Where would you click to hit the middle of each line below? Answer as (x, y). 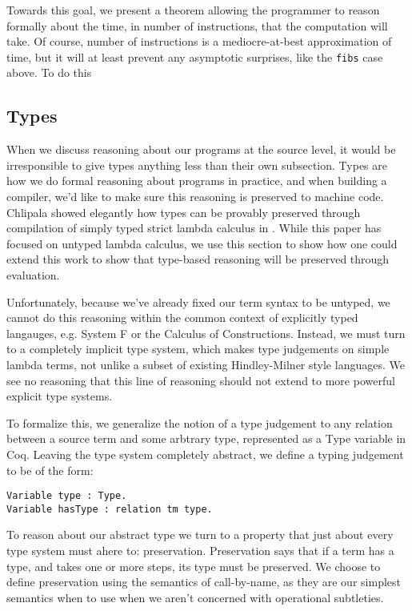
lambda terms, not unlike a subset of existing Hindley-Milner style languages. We (206, 364)
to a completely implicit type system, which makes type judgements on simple (198, 349)
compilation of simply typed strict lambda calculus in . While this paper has (194, 228)
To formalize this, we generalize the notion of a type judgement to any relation (200, 422)
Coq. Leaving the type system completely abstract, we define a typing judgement (205, 454)
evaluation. (33, 274)
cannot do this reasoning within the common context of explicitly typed (182, 318)
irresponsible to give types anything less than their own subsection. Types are (197, 165)
